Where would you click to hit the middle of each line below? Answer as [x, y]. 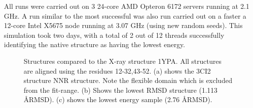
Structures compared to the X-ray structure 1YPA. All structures [123, 61]
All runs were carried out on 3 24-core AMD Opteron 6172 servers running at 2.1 [127, 6]
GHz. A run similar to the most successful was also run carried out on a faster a [125, 15]
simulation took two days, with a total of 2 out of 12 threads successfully [114, 35]
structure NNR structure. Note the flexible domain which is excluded [128, 80]
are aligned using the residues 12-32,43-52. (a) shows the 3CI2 [117, 70]
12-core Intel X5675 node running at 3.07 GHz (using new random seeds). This [123, 25]
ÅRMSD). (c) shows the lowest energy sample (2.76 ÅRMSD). [118, 99]
